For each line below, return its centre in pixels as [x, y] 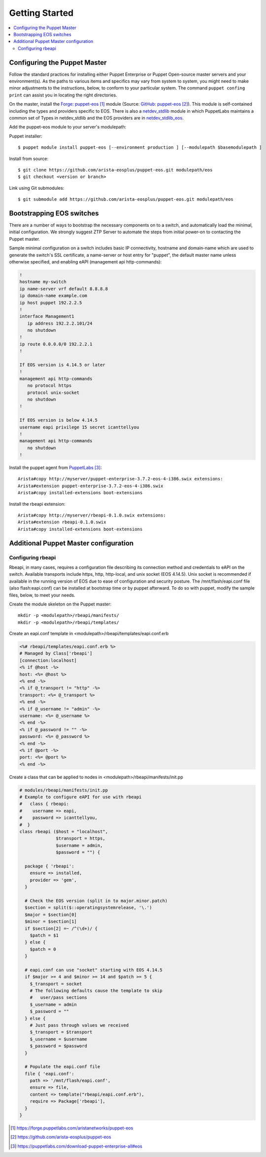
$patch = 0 [43, 949]
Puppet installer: [26, 136]
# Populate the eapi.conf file [63, 1067]
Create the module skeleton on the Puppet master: [60, 604]
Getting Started [41, 13]
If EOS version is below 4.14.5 [59, 420]
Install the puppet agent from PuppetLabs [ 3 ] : [55, 468]
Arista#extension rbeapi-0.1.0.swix [62, 522]
